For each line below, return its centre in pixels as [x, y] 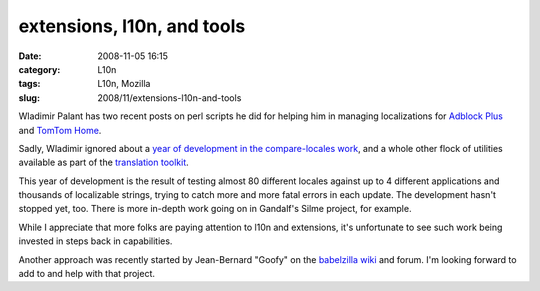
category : [39, 69]
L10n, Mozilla [124, 84]
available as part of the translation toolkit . [103, 162]
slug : [29, 97]
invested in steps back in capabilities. [95, 241]
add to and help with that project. [86, 274]
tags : [29, 84]
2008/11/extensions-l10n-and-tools [169, 97]
